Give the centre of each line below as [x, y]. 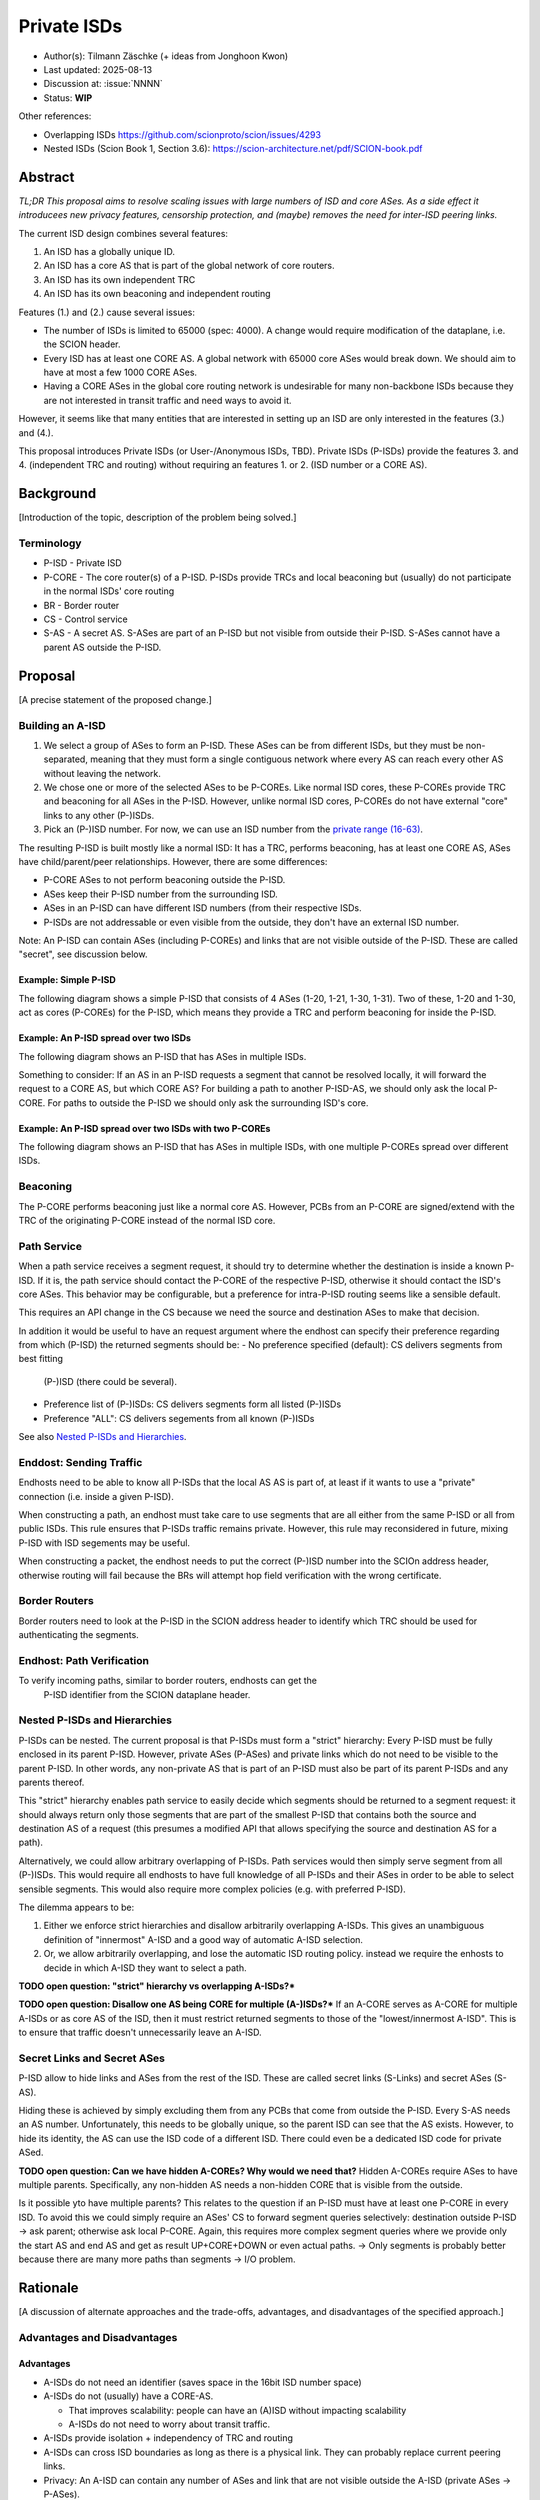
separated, [66, 759]
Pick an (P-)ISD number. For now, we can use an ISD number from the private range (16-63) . [233, 829]
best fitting [41, 1359]
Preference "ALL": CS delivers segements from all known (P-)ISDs [179, 1418]
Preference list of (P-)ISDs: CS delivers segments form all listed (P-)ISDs [192, 1404]
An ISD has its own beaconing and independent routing [157, 294]
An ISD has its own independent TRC [119, 279]
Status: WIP [68, 97]
